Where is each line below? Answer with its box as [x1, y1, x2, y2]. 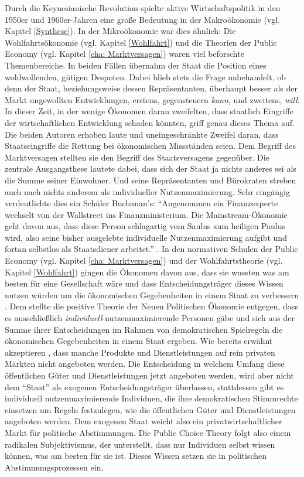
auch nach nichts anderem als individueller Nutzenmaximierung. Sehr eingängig [5, 185, 290, 197]
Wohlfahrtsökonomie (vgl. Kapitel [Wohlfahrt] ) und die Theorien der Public [5, 36, 277, 48]
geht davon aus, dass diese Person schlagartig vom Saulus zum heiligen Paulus [5, 220, 286, 232]
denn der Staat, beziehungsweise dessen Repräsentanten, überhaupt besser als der [5, 82, 298, 94]
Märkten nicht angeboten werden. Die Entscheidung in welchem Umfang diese [5, 357, 285, 370]
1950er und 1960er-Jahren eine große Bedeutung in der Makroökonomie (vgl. [5, 13, 281, 25]
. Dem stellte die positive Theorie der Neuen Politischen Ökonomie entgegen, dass [5, 300, 298, 312]
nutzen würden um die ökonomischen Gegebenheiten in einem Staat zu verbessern [5, 288, 299, 301]
